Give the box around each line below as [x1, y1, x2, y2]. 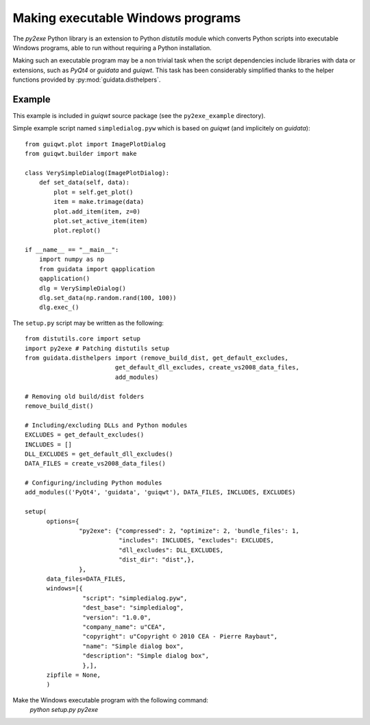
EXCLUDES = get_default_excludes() [25, 431, 145, 439]
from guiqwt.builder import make [25, 150, 137, 158]
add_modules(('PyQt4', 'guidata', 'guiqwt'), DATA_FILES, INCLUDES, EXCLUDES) [25, 488, 296, 496]
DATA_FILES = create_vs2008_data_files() [25, 460, 166, 468]
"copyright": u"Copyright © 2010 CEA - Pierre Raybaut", [82, 632, 278, 641]
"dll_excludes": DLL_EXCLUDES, [119, 546, 224, 554]
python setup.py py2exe [29, 706, 99, 714]
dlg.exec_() [38, 303, 79, 312]
